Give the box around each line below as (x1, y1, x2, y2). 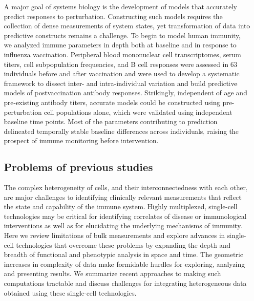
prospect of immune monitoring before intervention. (4, 135, 159, 146)
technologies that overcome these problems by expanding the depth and (16, 239, 231, 250)
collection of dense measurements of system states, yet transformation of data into (4, 21, 250, 31)
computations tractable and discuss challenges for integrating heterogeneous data (4, 278, 247, 288)
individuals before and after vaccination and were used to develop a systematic (4, 68, 240, 79)
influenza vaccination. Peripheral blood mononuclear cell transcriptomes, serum (4, 49, 241, 59)
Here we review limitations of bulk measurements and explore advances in (4, 230, 225, 240)
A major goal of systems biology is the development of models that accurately (4, 1, 237, 11)
